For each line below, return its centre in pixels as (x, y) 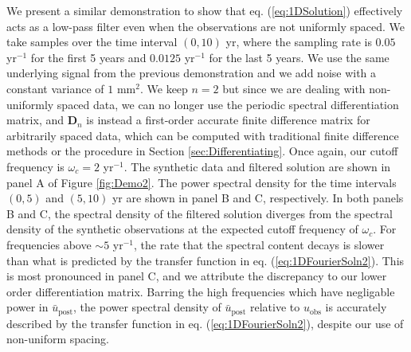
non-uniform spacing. (58, 339)
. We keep (164, 88)
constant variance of (55, 88)
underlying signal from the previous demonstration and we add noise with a (192, 73)
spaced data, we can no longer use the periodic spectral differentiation (228, 104)
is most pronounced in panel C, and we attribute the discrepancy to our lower (197, 276)
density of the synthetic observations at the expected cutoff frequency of (182, 229)
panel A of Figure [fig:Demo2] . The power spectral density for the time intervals (202, 182)
